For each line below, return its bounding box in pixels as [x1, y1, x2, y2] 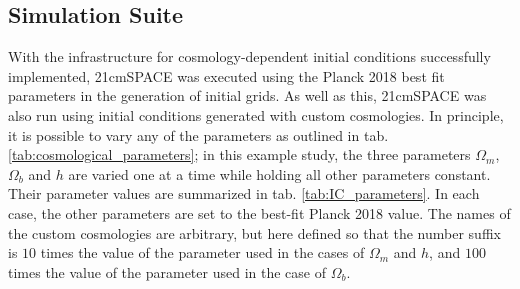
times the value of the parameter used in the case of [8, 261, 326, 282]
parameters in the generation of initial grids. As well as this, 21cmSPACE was [8, 85, 487, 106]
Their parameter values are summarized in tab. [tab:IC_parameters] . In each [8, 183, 480, 204]
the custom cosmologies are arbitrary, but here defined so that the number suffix [8, 222, 501, 243]
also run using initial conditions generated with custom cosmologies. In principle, [8, 104, 504, 125]
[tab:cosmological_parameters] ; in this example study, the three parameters [8, 144, 471, 165]
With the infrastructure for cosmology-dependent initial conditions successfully [8, 46, 491, 67]
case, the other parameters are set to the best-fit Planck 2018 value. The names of [8, 202, 511, 223]
